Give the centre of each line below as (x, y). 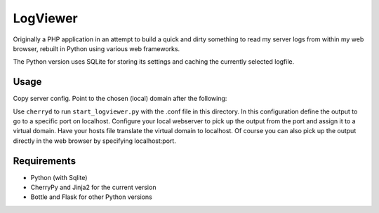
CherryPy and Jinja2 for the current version (93, 187)
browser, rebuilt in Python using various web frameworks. (97, 48)
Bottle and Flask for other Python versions (91, 197)
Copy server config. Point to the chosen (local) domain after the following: (120, 99)
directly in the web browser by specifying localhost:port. (95, 141)
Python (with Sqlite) (59, 177)
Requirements (45, 161)
